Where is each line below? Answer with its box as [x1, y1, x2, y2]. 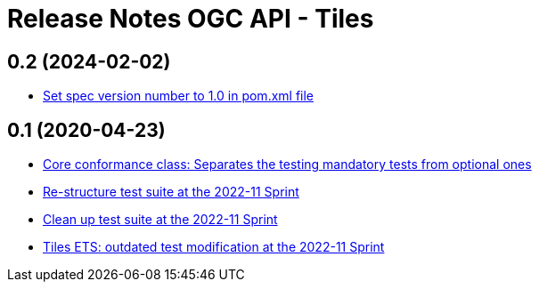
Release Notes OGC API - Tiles [7, 4, 374, 34]
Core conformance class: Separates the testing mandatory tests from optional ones [43, 157, 532, 173]
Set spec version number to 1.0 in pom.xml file [43, 88, 314, 104]
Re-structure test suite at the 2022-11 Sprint [43, 184, 299, 200]
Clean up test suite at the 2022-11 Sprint [43, 212, 278, 228]
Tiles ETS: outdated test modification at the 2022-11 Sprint [43, 239, 385, 255]
